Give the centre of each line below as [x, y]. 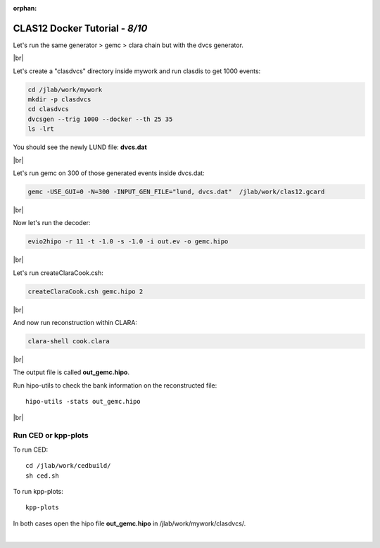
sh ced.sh [42, 476]
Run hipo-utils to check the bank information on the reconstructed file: [115, 385]
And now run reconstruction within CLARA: [75, 323]
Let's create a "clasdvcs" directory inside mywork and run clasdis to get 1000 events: [137, 71]
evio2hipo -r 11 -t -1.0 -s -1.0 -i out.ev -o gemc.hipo [128, 242]
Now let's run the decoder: [52, 223]
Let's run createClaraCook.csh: [58, 273]
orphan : [25, 8]
